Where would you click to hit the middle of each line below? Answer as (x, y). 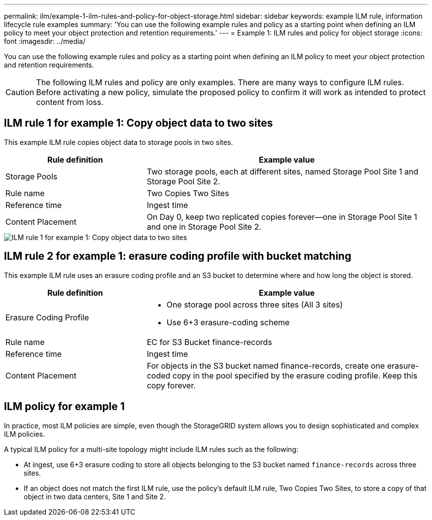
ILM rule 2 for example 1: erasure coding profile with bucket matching (178, 256)
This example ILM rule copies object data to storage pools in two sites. (119, 142)
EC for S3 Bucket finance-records (209, 342)
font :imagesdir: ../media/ (45, 41)
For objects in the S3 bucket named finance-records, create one (266, 365)
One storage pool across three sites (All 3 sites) (254, 304)
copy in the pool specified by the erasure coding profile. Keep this (295, 375)
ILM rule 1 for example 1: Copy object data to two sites (139, 123)
